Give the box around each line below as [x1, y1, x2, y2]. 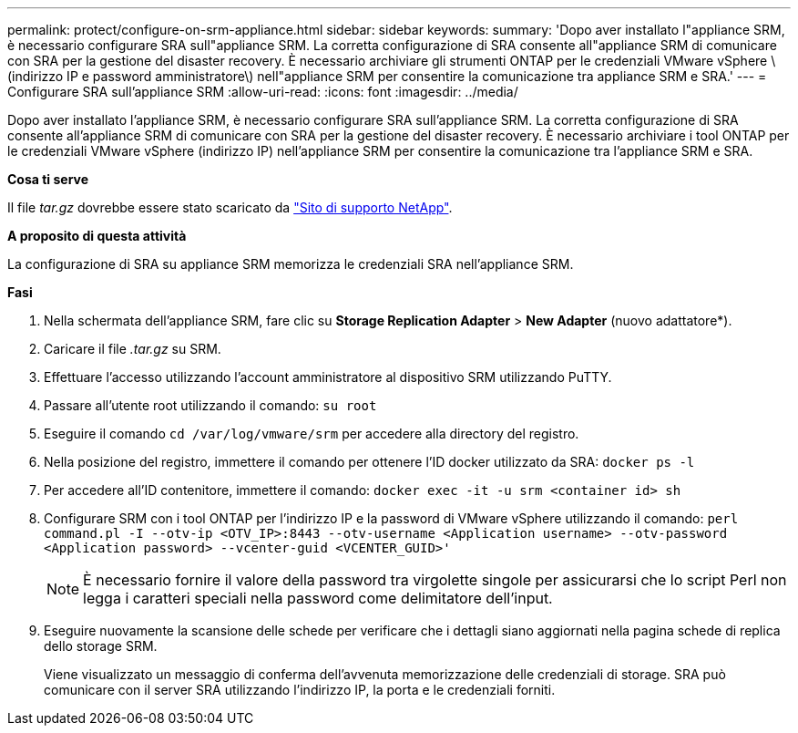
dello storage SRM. [44, 638, 158, 654]
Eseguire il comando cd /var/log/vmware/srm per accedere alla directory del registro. [44, 426, 579, 441]
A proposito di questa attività [7, 228, 187, 243]
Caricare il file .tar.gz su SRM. [44, 341, 221, 356]
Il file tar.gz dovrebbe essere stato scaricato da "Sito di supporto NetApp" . [7, 200, 453, 215]
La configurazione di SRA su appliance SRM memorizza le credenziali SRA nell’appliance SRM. [7, 256, 574, 272]
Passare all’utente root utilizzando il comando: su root [44, 397, 377, 413]
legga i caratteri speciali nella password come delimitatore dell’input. [83, 589, 553, 607]
